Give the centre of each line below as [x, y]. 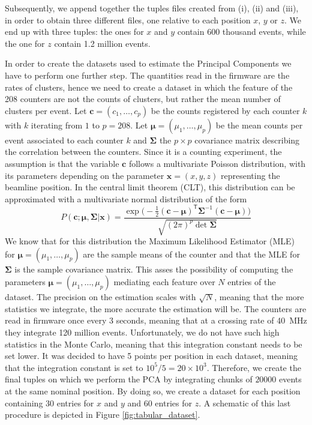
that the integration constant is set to [74, 367]
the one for [25, 43]
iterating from [57, 125]
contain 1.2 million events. [102, 43]
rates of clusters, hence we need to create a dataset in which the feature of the [149, 87]
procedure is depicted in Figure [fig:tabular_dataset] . [103, 414]
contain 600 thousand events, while [241, 32]
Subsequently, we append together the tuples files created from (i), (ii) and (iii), [152, 8]
